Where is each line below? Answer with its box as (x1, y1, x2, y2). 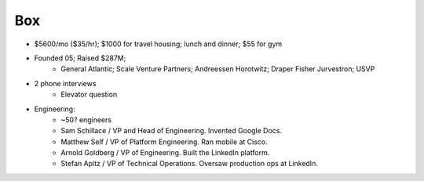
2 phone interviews (34, 78, 97, 88)
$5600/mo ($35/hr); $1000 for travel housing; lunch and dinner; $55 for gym (34, 39, 283, 49)
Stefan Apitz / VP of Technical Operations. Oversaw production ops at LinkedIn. (60, 159, 318, 168)
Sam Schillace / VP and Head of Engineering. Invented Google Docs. (60, 126, 283, 136)
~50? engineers (60, 114, 112, 125)
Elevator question (60, 90, 118, 100)
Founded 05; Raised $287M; (34, 53, 126, 63)
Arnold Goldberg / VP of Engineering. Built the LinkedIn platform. (60, 148, 270, 157)
